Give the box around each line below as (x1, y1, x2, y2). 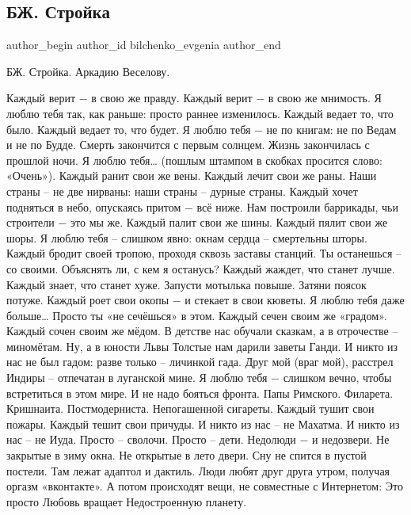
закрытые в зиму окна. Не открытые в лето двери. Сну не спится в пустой (6, 447, 367, 463)
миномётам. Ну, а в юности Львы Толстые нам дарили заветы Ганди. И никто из (6, 338, 398, 354)
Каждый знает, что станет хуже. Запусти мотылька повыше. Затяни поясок (6, 276, 367, 292)
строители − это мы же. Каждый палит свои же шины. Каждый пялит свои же (6, 214, 388, 231)
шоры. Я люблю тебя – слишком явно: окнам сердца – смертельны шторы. (6, 229, 367, 246)
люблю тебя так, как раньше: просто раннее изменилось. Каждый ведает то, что (6, 105, 394, 121)
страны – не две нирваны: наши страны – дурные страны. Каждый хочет (6, 182, 358, 199)
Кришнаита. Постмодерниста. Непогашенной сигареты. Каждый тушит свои (6, 400, 375, 417)
